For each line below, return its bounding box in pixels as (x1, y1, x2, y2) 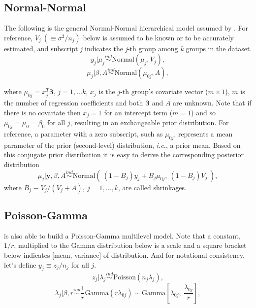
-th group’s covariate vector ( (120, 86, 208, 97)
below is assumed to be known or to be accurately (83, 32, 234, 42)
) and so (191, 107, 216, 117)
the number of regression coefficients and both (4, 98, 143, 108)
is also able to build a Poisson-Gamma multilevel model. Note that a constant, (4, 230, 241, 240)
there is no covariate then (4, 107, 81, 117)
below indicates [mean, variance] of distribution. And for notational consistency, (4, 250, 245, 260)
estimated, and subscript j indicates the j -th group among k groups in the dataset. (4, 43, 252, 53)
